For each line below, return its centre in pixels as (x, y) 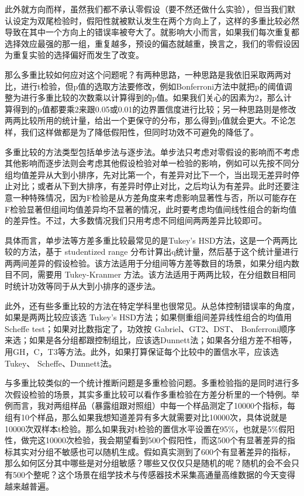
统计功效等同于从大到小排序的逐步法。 (86, 286)
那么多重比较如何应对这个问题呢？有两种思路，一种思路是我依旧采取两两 (144, 74)
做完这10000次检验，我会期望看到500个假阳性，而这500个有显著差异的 (154, 440)
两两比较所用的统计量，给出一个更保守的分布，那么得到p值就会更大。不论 (146, 120)
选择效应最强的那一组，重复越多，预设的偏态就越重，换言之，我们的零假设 (148, 43)
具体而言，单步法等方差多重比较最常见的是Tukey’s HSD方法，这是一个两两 (147, 240)
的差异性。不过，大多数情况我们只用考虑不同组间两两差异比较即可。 (136, 220)
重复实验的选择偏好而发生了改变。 (78, 55)
